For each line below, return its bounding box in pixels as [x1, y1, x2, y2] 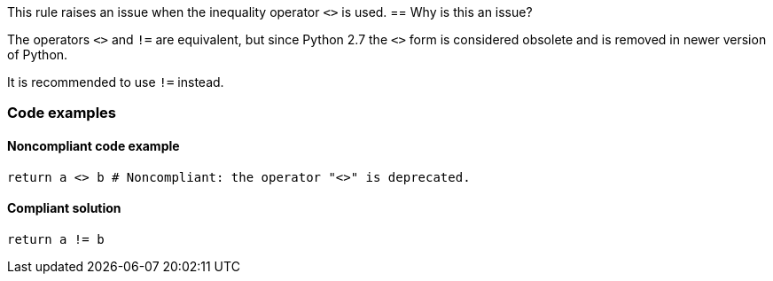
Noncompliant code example [7, 137, 180, 153]
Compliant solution [7, 200, 121, 216]
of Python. [7, 47, 68, 62]
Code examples [7, 104, 117, 122]
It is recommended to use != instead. [7, 74, 224, 90]
